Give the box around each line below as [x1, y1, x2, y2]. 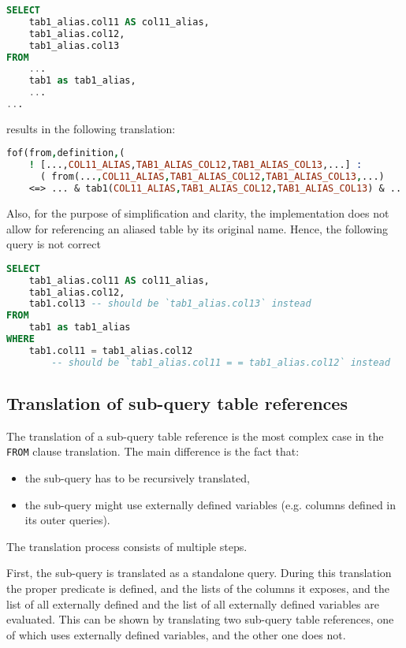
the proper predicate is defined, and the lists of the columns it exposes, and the [6, 580, 389, 597]
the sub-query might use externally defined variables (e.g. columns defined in [24, 496, 397, 512]
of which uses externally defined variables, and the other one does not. [6, 626, 346, 642]
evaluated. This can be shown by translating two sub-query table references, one [6, 611, 394, 628]
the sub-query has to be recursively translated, [24, 470, 250, 486]
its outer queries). [24, 512, 110, 528]
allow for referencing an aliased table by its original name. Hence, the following [6, 220, 389, 236]
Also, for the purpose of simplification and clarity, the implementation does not [6, 204, 389, 221]
